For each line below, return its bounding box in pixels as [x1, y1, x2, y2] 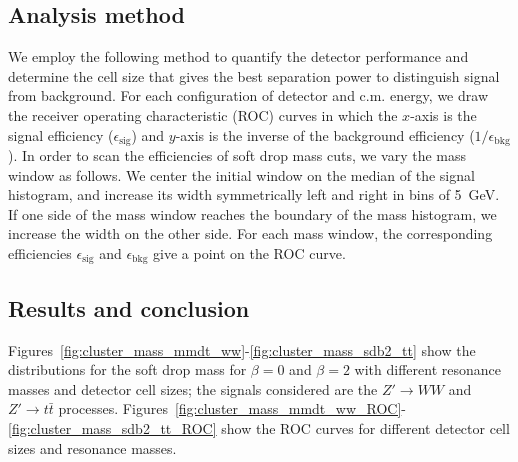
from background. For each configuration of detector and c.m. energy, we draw [8, 85, 488, 106]
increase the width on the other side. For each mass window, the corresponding [8, 223, 493, 244]
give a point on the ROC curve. [153, 243, 346, 263]
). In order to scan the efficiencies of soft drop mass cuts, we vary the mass [8, 145, 467, 166]
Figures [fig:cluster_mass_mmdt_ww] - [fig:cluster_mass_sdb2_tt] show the [8, 339, 476, 360]
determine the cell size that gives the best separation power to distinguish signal [8, 65, 500, 86]
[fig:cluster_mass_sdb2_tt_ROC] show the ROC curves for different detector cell [8, 418, 510, 439]
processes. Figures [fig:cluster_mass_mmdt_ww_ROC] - [58, 398, 406, 419]
